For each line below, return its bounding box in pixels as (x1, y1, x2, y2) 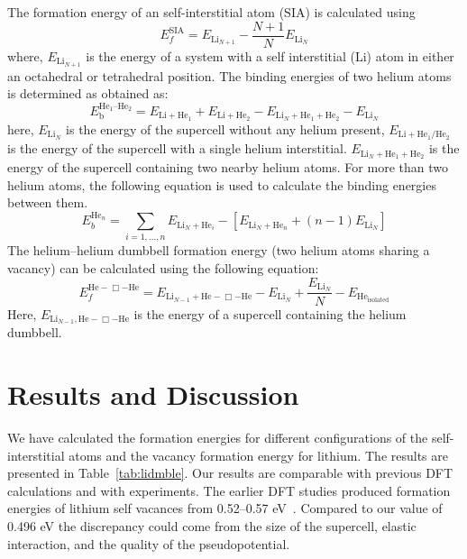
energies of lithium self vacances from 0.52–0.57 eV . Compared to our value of (7, 499, 443, 518)
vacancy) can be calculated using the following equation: (7, 259, 319, 278)
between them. (7, 193, 88, 212)
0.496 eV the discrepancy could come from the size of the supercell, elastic (7, 517, 417, 536)
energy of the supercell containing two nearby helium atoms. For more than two (7, 158, 448, 177)
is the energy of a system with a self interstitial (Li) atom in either (86, 46, 454, 65)
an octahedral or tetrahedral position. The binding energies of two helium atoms (7, 66, 452, 85)
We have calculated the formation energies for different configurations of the (7, 428, 428, 447)
